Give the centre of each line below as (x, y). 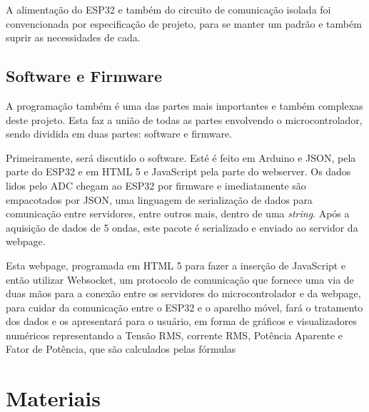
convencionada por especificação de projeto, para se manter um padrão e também (184, 23)
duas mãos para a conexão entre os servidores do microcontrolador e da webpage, (183, 293)
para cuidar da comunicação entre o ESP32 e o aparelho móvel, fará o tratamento (184, 307)
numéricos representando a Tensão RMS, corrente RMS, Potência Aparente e (174, 335)
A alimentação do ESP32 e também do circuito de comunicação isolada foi (168, 9)
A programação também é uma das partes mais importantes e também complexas (184, 105)
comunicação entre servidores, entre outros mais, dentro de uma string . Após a (178, 213)
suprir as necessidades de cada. (73, 37)
